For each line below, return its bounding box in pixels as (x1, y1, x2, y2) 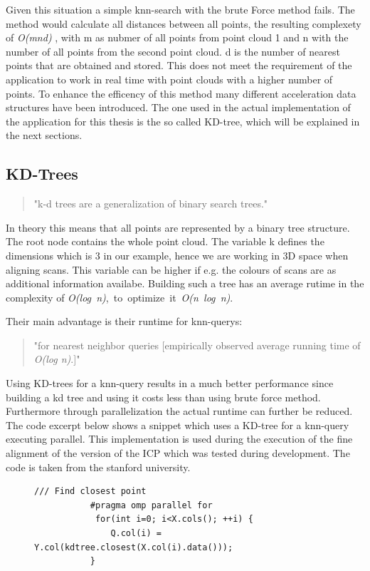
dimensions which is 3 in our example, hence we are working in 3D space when (6, 247, 349, 262)
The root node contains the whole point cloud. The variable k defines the (6, 234, 324, 249)
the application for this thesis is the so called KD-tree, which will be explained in (6, 113, 360, 128)
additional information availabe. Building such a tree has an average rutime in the (6, 276, 364, 291)
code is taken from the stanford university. (6, 459, 191, 474)
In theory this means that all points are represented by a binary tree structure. (6, 220, 350, 235)
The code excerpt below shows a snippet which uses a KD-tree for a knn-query (6, 417, 349, 432)
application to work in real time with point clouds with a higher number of (6, 71, 333, 86)
